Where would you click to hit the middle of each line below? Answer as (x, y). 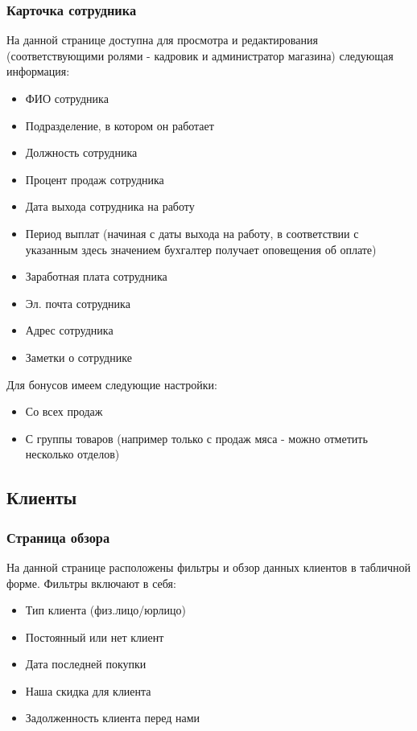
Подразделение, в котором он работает (120, 125)
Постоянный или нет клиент (95, 637)
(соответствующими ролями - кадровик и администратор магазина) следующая (200, 55)
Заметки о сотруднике (78, 357)
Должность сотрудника (81, 152)
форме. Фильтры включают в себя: (91, 583)
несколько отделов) (72, 454)
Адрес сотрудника (69, 330)
